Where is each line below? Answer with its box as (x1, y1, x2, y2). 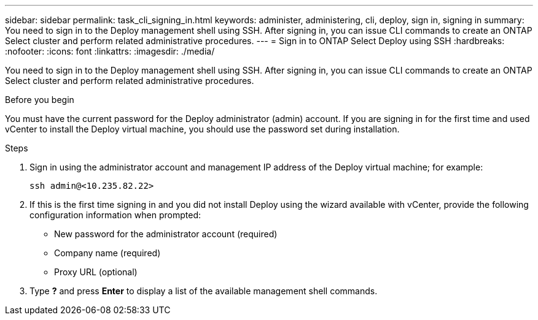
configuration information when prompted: (29, 210, 201, 220)
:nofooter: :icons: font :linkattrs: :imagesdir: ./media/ (5, 46, 215, 56)
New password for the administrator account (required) (54, 229, 278, 239)
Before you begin (5, 94, 74, 105)
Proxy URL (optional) (54, 267, 138, 277)
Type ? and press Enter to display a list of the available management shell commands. (29, 286, 378, 296)
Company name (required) (54, 248, 161, 258)
